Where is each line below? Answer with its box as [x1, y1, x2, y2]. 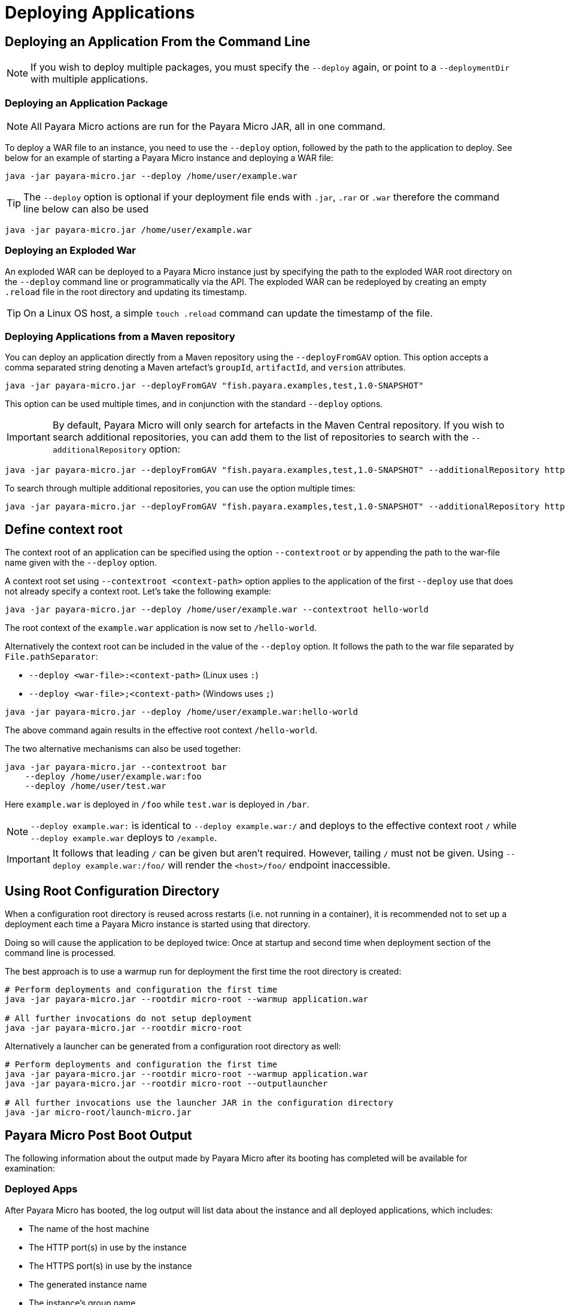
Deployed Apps [5, 1183, 78, 1195]
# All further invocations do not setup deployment [5, 1013, 253, 1024]
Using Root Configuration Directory [5, 883, 220, 899]
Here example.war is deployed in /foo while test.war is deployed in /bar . [5, 799, 309, 810]
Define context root [5, 521, 123, 537]
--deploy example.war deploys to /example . [31, 831, 217, 844]
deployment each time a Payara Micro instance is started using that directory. [5, 919, 311, 930]
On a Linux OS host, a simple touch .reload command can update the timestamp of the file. [23, 306, 433, 319]
